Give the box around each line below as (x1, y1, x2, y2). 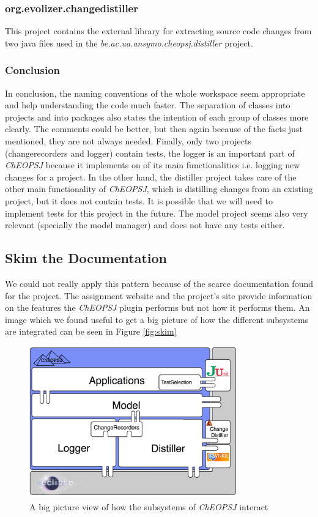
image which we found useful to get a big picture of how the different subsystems (5, 313, 309, 325)
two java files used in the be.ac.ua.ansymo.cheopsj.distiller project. (5, 36, 253, 49)
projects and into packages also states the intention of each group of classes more (5, 110, 309, 123)
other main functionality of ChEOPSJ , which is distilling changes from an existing (5, 182, 313, 195)
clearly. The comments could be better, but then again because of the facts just (5, 122, 303, 135)
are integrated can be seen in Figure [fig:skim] (5, 325, 177, 338)
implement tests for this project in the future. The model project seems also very (5, 206, 308, 219)
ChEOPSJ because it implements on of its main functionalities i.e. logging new (5, 158, 300, 171)
